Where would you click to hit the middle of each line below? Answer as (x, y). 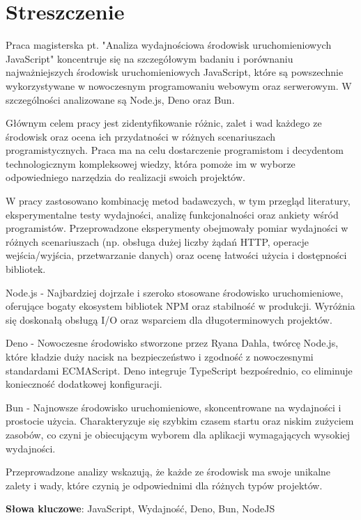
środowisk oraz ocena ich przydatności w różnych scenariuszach (141, 136)
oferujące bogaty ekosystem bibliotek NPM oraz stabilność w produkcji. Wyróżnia (180, 306)
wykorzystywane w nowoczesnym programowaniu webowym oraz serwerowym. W (179, 85)
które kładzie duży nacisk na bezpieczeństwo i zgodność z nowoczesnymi (160, 356)
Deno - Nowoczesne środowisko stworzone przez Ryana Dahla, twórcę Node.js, (172, 343)
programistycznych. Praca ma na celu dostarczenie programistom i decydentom (175, 150)
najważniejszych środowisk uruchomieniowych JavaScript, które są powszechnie (175, 72)
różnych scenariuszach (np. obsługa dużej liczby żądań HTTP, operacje (157, 241)
